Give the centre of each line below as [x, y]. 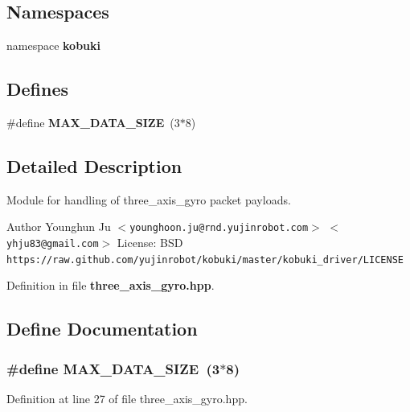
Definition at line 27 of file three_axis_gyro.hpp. [127, 398]
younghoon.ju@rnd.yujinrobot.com [219, 228]
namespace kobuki [54, 45]
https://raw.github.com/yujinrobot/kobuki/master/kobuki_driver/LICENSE [205, 260]
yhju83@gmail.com [53, 244]
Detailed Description [94, 165]
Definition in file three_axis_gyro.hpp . [111, 285]
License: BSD [150, 243]
